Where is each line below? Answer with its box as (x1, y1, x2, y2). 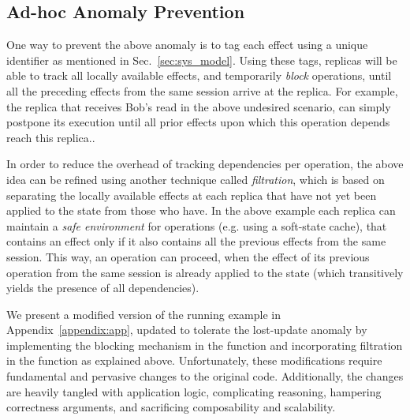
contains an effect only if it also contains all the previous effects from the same (6, 233, 386, 249)
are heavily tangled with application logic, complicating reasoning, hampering (6, 383, 382, 399)
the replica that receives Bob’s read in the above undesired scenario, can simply (6, 98, 391, 114)
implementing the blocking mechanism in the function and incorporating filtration (6, 336, 403, 353)
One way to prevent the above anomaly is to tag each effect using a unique (6, 36, 368, 53)
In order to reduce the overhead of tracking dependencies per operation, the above (6, 156, 404, 172)
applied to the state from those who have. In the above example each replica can (6, 202, 396, 219)
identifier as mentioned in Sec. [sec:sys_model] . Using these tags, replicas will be (6, 51, 397, 68)
